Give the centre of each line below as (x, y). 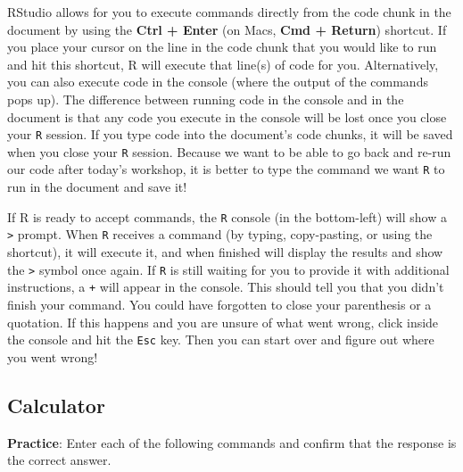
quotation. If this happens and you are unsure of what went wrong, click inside (223, 322)
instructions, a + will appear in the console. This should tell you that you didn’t (226, 287)
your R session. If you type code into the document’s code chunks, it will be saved (230, 134)
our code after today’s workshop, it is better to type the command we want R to (226, 169)
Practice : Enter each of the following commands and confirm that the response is (232, 442)
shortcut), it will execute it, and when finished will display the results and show (225, 252)
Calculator (56, 405)
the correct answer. (59, 460)
